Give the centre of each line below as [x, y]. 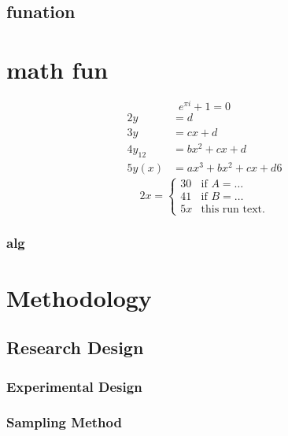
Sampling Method [64, 422]
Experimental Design [74, 386]
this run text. [233, 210]
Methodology [79, 297]
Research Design [75, 347]
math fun [57, 69]
